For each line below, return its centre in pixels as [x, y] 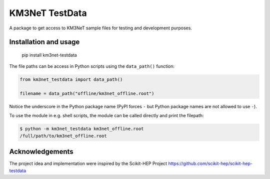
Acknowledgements [41, 152]
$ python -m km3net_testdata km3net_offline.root [82, 129]
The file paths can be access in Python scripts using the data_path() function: [92, 66]
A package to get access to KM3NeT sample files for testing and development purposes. [101, 28]
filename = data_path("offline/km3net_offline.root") [87, 94]
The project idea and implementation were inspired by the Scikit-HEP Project [88, 164]
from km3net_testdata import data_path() [71, 80]
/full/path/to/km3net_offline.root [63, 136]
